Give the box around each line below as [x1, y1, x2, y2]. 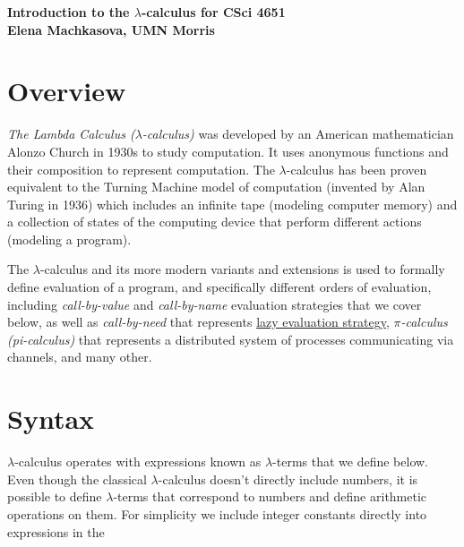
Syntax [7, 400, 95, 437]
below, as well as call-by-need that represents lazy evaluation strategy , [7, 312, 390, 331]
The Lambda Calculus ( [7, 124, 135, 143]
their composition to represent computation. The [7, 159, 275, 178]
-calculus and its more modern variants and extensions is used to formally [39, 260, 445, 278]
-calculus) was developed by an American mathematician [142, 124, 454, 143]
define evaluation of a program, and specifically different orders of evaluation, [7, 278, 432, 296]
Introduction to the [7, 3, 130, 21]
